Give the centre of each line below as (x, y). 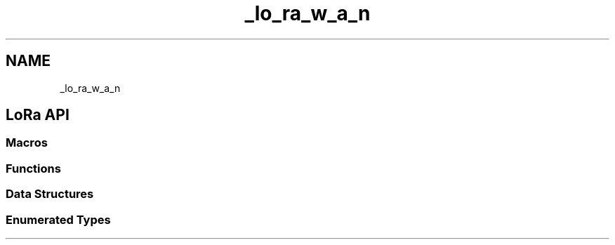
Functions (33, 168)
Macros (27, 143)
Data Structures (50, 194)
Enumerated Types (58, 219)
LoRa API (38, 115)
